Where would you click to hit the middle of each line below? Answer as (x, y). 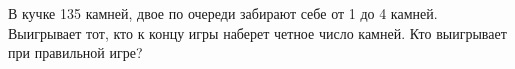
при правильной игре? (75, 52)
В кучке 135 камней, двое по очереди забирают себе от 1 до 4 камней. (223, 13)
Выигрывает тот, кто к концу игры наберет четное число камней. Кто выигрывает (257, 32)
